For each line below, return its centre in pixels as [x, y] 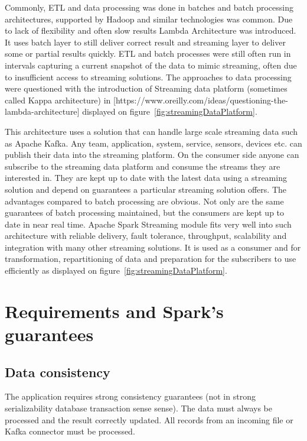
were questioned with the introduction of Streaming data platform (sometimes [146, 88]
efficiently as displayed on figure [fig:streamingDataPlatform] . [116, 270]
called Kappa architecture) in [58, 100]
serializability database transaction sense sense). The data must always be [138, 408]
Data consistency [58, 372]
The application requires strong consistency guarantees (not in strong [130, 396]
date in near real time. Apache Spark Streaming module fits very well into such [148, 224]
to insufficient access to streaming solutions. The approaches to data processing [148, 77]
